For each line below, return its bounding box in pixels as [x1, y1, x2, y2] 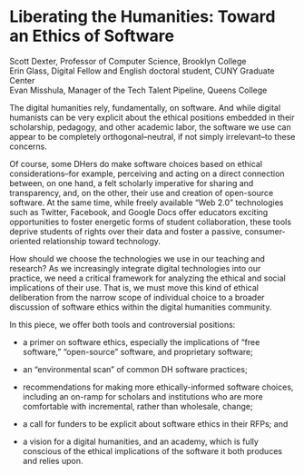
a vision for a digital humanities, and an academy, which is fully [22, 436, 259, 447]
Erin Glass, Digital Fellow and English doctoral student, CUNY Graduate [9, 65, 275, 76]
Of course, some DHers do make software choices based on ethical [9, 158, 263, 169]
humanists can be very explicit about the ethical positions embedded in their [9, 112, 295, 123]
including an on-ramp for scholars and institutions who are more [22, 391, 263, 401]
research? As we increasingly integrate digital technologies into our [9, 262, 261, 273]
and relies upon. [22, 455, 83, 466]
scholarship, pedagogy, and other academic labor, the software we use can [9, 121, 292, 133]
